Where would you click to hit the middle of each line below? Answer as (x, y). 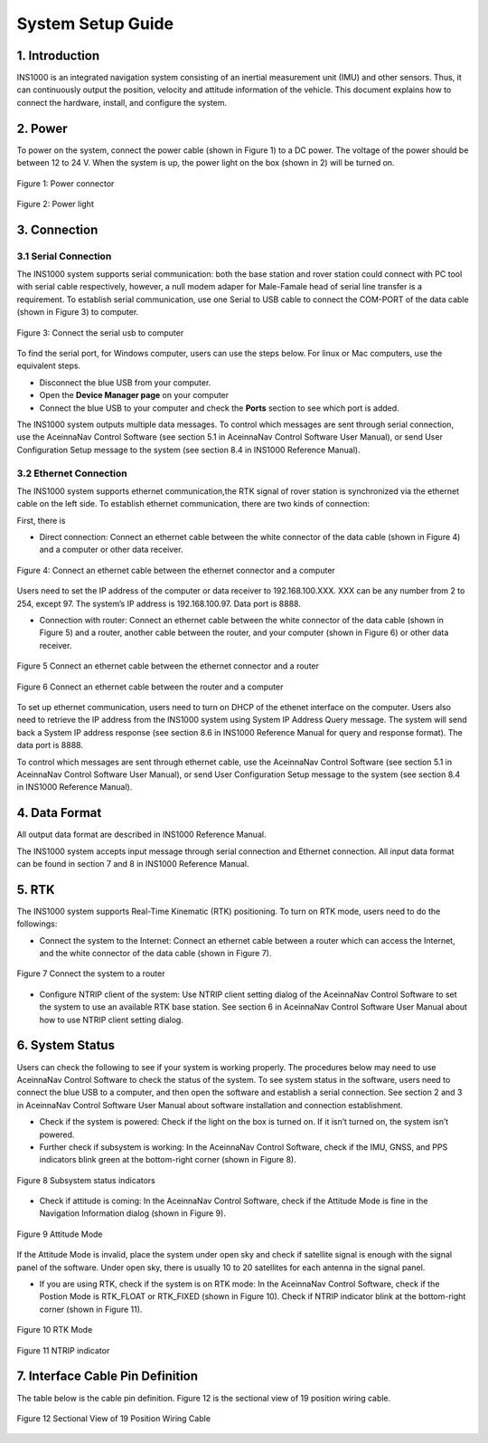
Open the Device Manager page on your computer (134, 395)
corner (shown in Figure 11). (91, 1309)
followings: (37, 924)
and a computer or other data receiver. (111, 550)
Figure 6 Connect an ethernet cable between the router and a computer (150, 687)
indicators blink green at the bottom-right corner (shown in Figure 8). (168, 1160)
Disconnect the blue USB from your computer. (125, 382)
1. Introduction (58, 56)
